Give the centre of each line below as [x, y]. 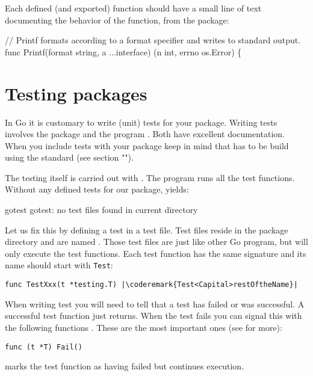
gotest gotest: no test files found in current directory [101, 210]
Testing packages [76, 93]
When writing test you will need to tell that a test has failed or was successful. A [155, 304]
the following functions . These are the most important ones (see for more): [144, 327]
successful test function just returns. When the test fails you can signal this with [153, 316]
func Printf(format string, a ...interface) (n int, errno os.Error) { [123, 51]
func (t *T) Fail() [44, 347]
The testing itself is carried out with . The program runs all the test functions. [150, 177]
